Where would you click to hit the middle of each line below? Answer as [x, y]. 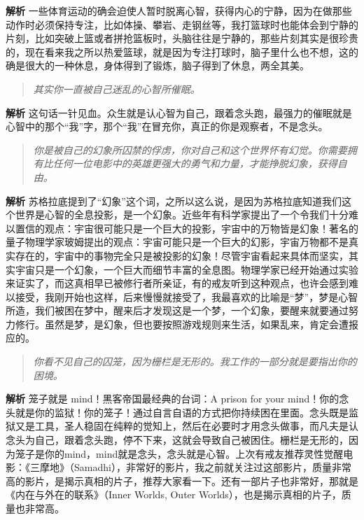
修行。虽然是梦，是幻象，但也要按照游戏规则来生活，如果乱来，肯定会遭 [182, 324]
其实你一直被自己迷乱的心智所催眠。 [117, 89]
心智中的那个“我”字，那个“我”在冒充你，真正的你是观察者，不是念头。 [167, 126]
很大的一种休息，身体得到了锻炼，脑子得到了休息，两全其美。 [167, 65]
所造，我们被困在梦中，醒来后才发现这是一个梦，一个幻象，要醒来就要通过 [177, 310]
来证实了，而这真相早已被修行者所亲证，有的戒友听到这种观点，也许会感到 [177, 283]
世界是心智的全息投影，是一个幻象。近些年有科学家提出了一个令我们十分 [182, 215]
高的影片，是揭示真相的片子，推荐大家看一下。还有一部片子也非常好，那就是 [182, 480]
